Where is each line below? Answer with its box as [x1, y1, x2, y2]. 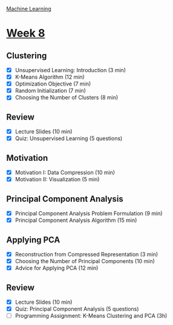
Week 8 [6, 27, 45, 40]
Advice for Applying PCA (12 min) [15, 264, 99, 272]
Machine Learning [6, 5, 51, 12]
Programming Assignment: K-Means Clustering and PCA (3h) [15, 312, 168, 320]
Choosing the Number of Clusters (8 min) [15, 94, 119, 101]
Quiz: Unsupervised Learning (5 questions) [15, 135, 123, 142]
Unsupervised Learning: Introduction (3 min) [15, 67, 126, 73]
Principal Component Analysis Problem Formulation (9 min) [15, 210, 163, 217]
